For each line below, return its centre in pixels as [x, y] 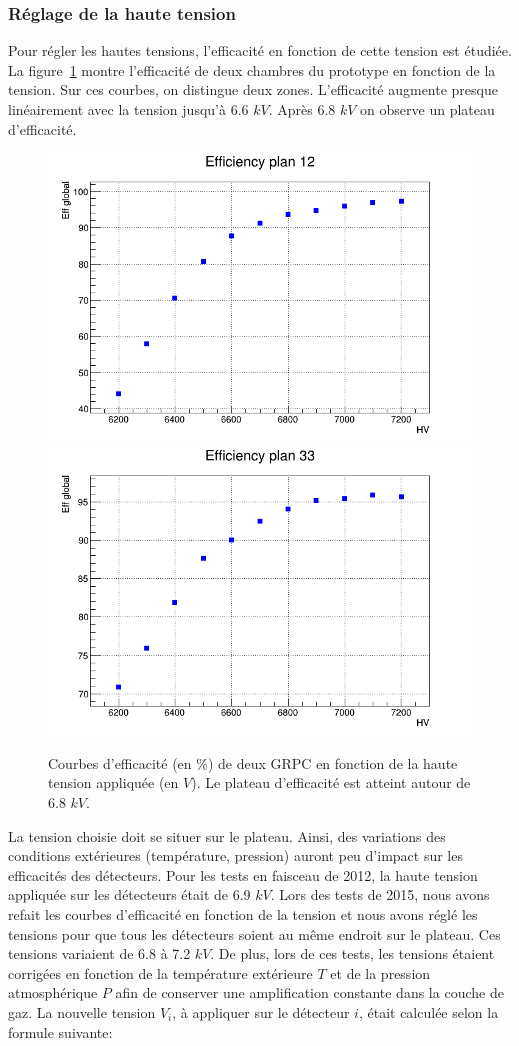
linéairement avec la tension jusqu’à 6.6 [128, 109]
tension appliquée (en [113, 782]
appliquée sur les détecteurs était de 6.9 [129, 894]
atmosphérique [53, 992]
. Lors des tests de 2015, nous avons [380, 894]
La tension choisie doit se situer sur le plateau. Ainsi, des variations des [227, 835]
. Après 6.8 [302, 109]
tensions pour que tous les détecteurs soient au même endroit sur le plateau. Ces [254, 933]
